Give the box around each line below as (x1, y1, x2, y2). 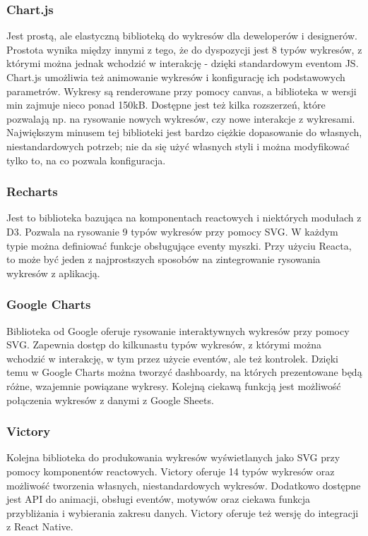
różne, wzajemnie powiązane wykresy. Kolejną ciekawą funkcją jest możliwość (6, 378, 341, 393)
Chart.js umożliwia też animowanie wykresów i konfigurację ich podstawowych (6, 70, 345, 84)
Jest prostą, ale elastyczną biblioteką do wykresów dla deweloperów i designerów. (6, 28, 357, 43)
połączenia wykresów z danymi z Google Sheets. (6, 392, 214, 407)
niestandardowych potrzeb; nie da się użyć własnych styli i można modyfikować (6, 138, 350, 153)
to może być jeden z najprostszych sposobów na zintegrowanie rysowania (6, 252, 321, 267)
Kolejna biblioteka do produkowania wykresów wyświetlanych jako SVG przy (6, 450, 340, 465)
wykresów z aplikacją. (6, 265, 100, 280)
